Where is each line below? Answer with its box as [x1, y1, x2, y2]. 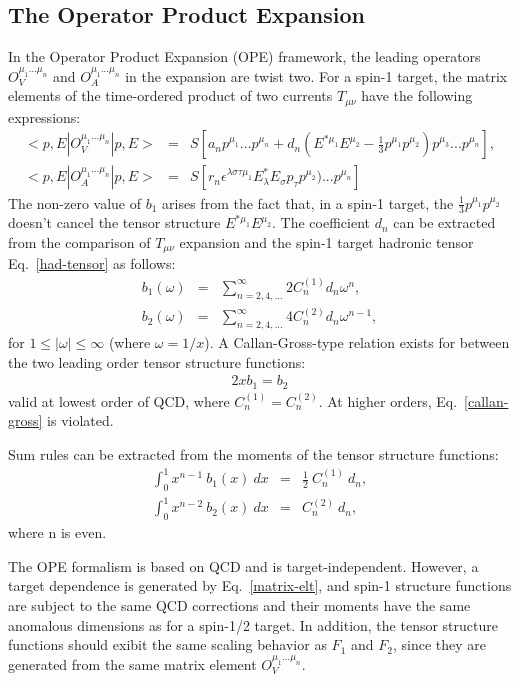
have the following [361, 85, 473, 106]
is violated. [47, 410, 114, 431]
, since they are [392, 634, 486, 655]
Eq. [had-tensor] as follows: [8, 253, 176, 274]
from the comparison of [8, 231, 151, 252]
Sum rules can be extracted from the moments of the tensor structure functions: [8, 444, 499, 465]
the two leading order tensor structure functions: [8, 351, 306, 372]
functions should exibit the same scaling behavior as [8, 634, 327, 655]
